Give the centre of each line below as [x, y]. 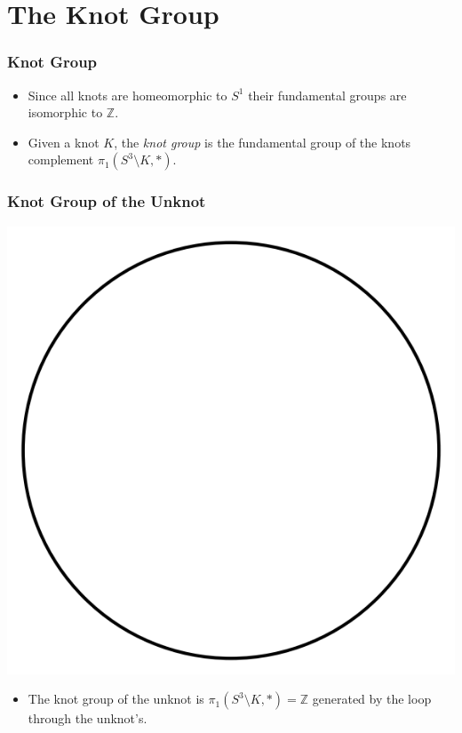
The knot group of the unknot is [116, 699]
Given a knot [64, 142]
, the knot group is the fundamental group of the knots [263, 142]
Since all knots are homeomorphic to [127, 95]
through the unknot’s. [88, 718]
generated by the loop [372, 699]
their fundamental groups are [327, 95]
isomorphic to [65, 112]
